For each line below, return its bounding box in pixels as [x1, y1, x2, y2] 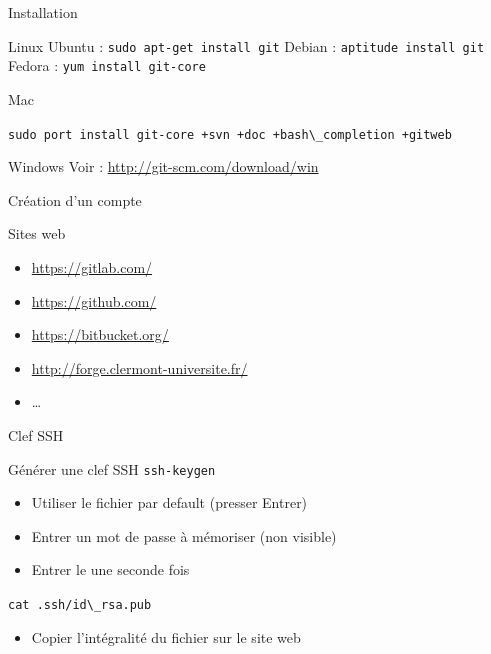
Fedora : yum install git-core [8, 55, 206, 76]
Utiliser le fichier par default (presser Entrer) [31, 492, 308, 513]
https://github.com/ [31, 290, 157, 311]
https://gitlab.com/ [31, 256, 153, 277]
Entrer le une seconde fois [31, 559, 190, 580]
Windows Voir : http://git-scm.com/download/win [8, 156, 319, 177]
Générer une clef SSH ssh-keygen [8, 458, 216, 479]
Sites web [8, 223, 66, 244]
